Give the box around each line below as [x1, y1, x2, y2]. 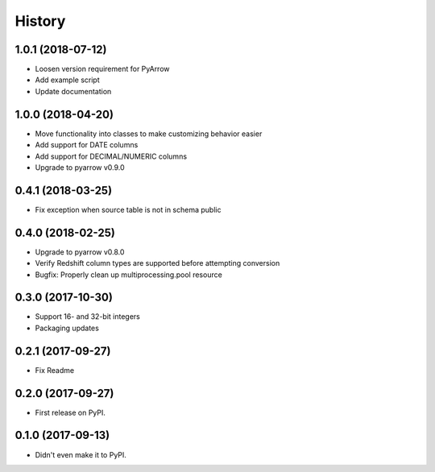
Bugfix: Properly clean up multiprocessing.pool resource [35, 270, 223, 279]
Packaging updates [35, 323, 100, 333]
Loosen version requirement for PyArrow [35, 64, 170, 74]
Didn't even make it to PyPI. [35, 449, 126, 459]
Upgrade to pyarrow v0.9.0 [35, 162, 125, 172]
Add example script [35, 75, 100, 85]
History [14, 12, 66, 30]
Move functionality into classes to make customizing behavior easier [35, 129, 263, 139]
